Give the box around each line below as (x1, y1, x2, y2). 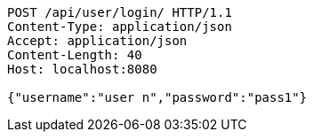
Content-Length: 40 (7, 48, 142, 62)
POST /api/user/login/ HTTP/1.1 (7, 5, 232, 19)
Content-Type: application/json (7, 19, 232, 34)
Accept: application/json (7, 34, 188, 48)
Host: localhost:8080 (7, 62, 157, 76)
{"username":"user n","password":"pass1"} (7, 90, 308, 104)
